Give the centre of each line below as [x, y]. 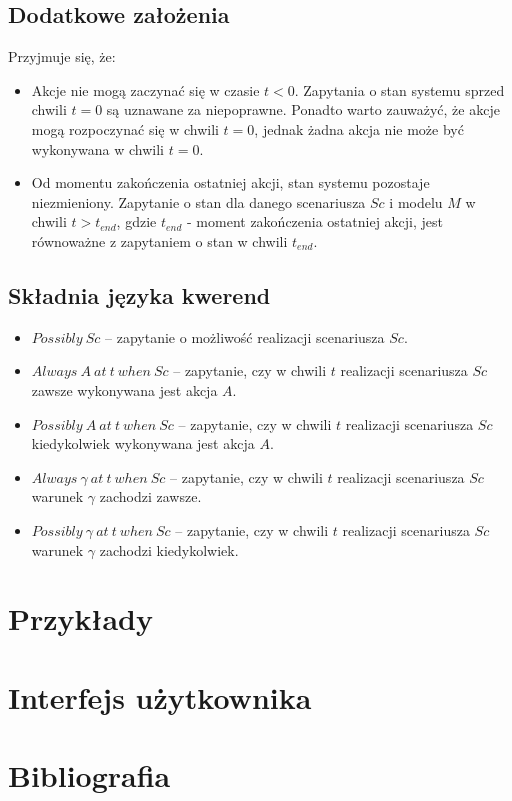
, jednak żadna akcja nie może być [359, 128]
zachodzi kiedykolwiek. [169, 549]
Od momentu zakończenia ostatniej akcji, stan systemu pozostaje [230, 182]
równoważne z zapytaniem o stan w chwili [159, 240]
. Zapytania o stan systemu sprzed [399, 89]
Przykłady [80, 618]
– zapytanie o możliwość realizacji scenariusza [245, 336]
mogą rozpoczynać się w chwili [125, 128]
